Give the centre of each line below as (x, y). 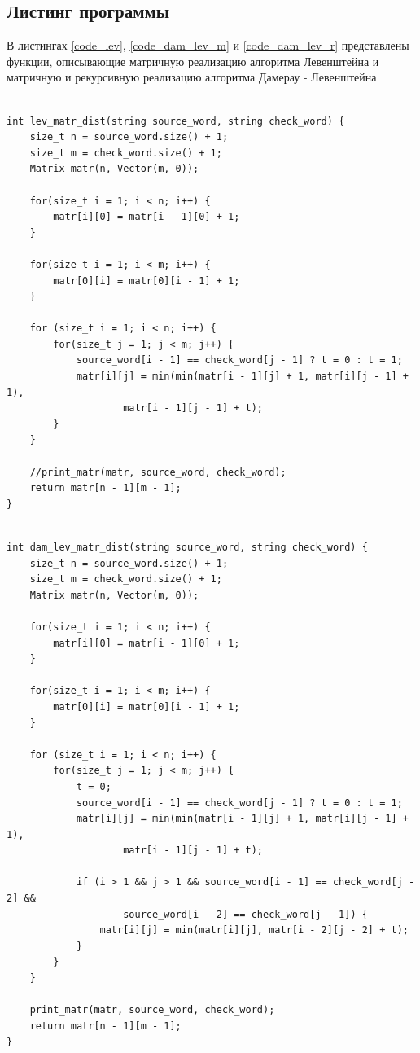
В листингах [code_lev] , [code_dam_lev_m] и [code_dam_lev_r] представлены (208, 45)
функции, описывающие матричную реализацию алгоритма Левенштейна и (193, 61)
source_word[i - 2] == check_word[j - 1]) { (245, 914)
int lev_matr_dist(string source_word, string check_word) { (176, 121)
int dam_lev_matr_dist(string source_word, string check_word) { (187, 548)
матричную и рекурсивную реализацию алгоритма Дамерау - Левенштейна (192, 77)
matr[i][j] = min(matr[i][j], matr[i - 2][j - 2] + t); (254, 930)
